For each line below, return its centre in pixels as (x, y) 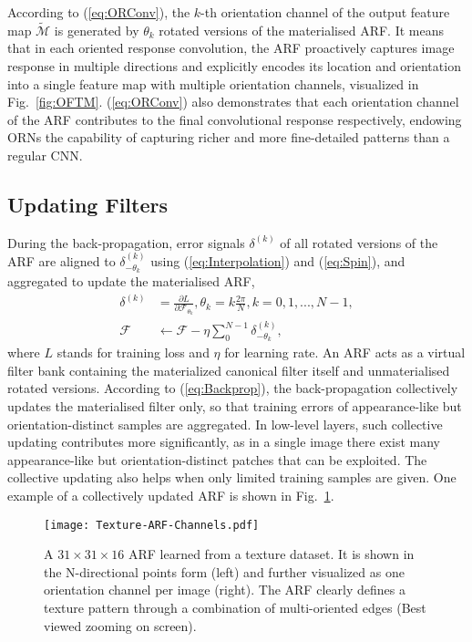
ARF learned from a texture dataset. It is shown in (271, 554)
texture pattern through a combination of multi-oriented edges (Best (235, 607)
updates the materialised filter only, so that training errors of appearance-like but (235, 405)
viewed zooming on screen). (120, 625)
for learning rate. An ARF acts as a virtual (345, 352)
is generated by (97, 30)
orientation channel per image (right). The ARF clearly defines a (225, 590)
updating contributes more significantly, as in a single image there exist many (224, 442)
